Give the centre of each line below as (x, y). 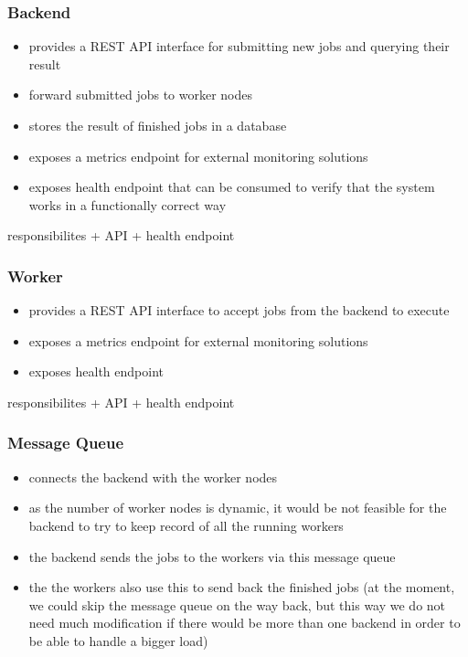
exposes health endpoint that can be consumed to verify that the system (232, 187)
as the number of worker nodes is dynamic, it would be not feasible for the (238, 508)
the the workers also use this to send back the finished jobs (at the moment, (242, 587)
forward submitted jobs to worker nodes (141, 95)
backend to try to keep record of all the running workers (186, 525)
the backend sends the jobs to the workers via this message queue (212, 556)
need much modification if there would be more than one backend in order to (245, 623)
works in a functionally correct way (128, 204)
